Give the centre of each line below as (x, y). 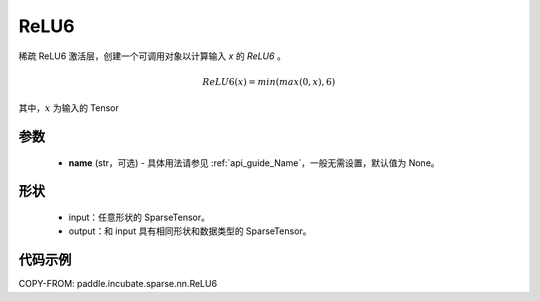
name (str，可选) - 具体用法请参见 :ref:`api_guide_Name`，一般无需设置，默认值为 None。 (254, 162)
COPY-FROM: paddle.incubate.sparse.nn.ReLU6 (118, 284)
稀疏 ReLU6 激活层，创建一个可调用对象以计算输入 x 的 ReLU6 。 (152, 56)
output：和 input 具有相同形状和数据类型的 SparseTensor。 (190, 231)
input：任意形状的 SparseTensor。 (139, 217)
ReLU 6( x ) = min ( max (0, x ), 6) (268, 81)
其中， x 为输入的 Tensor (69, 108)
